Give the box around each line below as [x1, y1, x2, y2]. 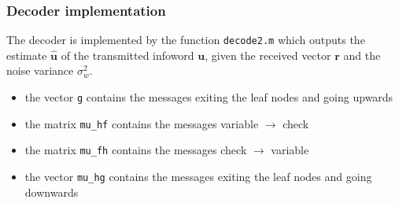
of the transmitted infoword [61, 46, 194, 63]
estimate [6, 46, 47, 63]
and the [343, 46, 381, 63]
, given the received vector [205, 46, 331, 63]
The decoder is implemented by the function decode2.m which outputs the [6, 31, 365, 48]
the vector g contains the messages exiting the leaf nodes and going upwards [24, 89, 393, 105]
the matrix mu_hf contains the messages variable [24, 115, 259, 131]
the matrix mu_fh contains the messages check [24, 142, 247, 158]
